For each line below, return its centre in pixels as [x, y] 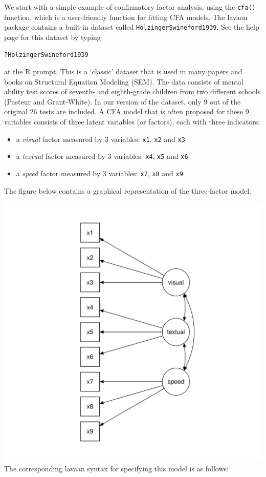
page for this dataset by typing [52, 37]
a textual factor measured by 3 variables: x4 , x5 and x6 [102, 156]
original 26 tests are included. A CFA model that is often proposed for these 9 [127, 111]
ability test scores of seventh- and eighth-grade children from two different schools [132, 91]
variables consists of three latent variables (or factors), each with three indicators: [132, 122]
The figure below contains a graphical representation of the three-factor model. [128, 190]
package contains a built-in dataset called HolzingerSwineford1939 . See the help [132, 27]
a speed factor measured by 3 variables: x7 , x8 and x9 [99, 173]
